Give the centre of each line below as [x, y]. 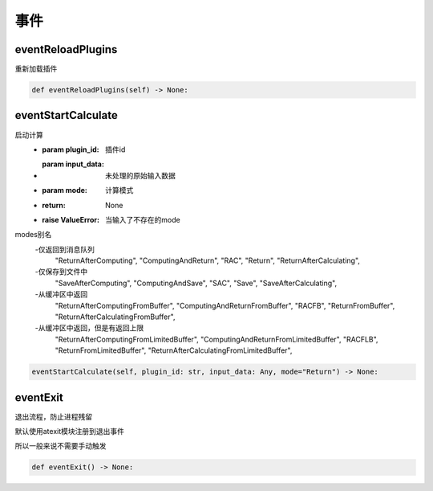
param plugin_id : [71, 149]
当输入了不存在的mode [143, 219]
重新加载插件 [36, 69]
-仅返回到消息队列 [65, 249]
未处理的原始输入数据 [140, 175]
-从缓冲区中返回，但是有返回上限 [89, 328]
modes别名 [33, 235]
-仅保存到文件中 [61, 272]
